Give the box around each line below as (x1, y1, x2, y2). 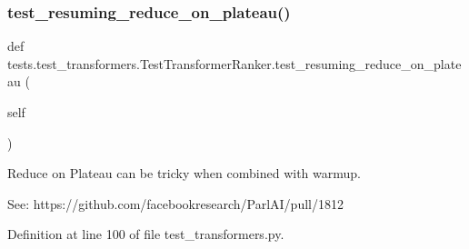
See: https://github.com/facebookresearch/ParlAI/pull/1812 (7, 194, 344, 213)
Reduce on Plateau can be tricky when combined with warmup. (7, 164, 361, 183)
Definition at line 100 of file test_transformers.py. (7, 224, 284, 244)
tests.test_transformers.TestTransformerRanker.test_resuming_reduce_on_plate (7, 54, 462, 73)
